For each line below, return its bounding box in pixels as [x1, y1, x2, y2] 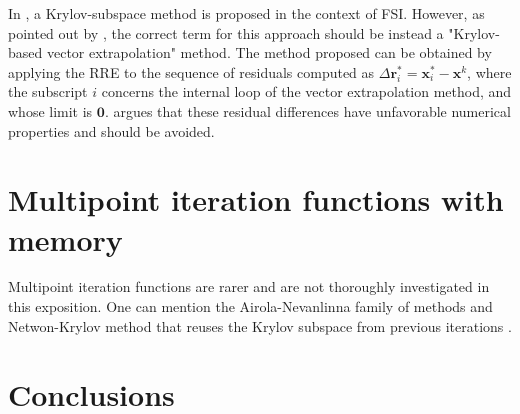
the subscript [8, 81, 88, 102]
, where [467, 61, 512, 82]
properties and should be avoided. [8, 120, 215, 141]
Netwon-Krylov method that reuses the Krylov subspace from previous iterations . [8, 315, 512, 336]
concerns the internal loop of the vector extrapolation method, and [101, 81, 512, 102]
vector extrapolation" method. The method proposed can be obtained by [46, 42, 492, 63]
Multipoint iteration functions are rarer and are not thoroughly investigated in [8, 276, 490, 297]
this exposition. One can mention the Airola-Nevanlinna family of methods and [8, 296, 493, 317]
